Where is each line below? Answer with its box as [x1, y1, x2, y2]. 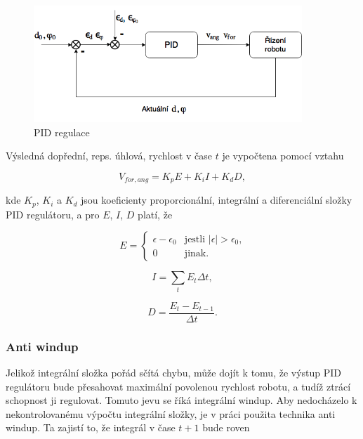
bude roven [202, 420, 250, 435]
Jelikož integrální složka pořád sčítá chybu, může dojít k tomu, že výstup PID [6, 365, 342, 379]
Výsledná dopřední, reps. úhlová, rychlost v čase [6, 148, 213, 163]
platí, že [138, 207, 173, 221]
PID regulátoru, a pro [6, 207, 100, 221]
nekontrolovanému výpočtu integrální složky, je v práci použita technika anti [6, 406, 336, 421]
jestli [184, 234, 206, 244]
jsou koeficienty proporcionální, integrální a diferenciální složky [81, 192, 352, 207]
